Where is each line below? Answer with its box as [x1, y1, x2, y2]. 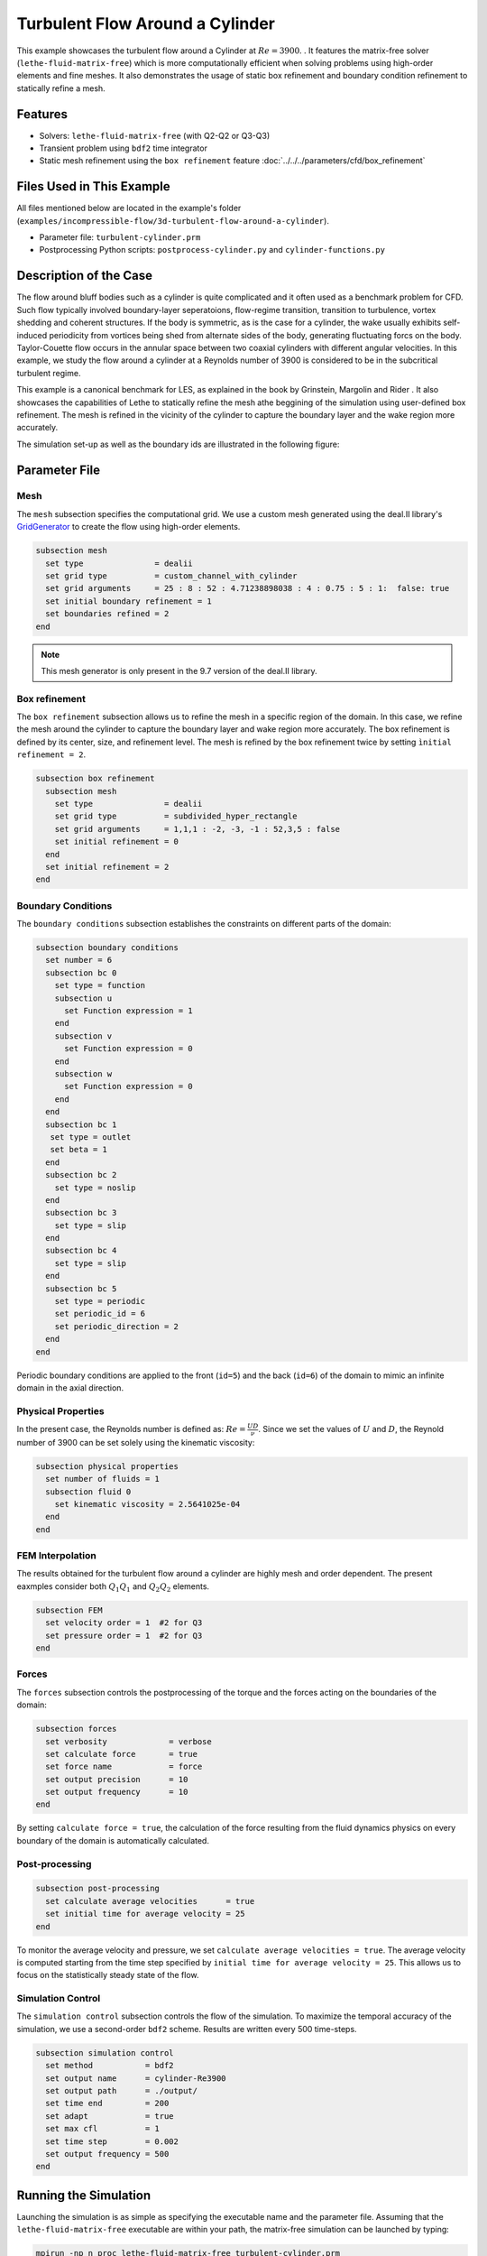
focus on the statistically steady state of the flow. [16, 1970, 199, 1981]
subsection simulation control [35, 2048, 175, 2057]
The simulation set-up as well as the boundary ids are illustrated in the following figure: [16, 439, 340, 449]
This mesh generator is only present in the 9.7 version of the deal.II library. [41, 665, 317, 676]
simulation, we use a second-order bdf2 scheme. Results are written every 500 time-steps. [16, 2023, 357, 2034]
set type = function [54, 980, 146, 991]
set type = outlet [50, 1132, 132, 1142]
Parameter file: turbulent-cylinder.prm [39, 232, 201, 243]
